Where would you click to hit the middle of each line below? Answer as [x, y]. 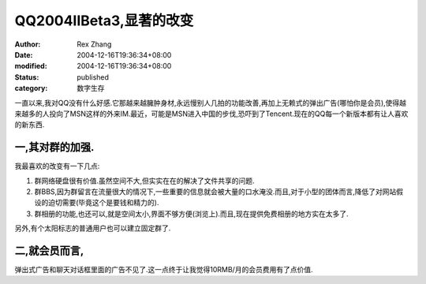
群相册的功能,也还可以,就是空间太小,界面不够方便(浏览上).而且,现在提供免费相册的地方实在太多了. [191, 214]
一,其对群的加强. [54, 147]
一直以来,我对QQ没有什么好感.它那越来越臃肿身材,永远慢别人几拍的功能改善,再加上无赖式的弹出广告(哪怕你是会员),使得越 [210, 103]
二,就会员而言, [49, 250]
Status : [27, 77]
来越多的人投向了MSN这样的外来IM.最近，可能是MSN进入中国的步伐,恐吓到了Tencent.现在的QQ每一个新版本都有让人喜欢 [211, 114]
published [93, 77]
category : [31, 88]
